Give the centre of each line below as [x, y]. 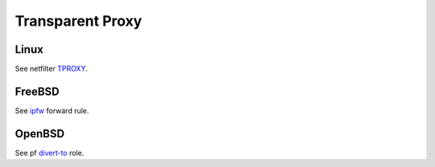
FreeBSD [37, 91]
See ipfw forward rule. [52, 110]
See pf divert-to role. [50, 153]
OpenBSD [39, 134]
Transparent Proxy [79, 21]
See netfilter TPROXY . [51, 69]
